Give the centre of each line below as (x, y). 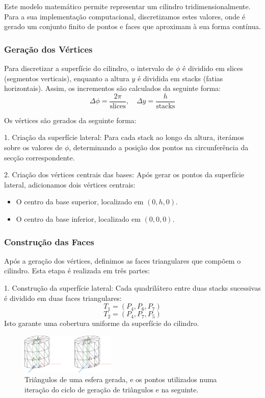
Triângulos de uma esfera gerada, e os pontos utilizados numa (121, 379)
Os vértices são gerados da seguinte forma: (70, 120)
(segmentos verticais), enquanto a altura (67, 78)
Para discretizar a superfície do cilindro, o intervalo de (89, 68)
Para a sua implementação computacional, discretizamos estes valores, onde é (125, 16)
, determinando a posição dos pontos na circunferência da (159, 147)
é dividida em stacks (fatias (180, 78)
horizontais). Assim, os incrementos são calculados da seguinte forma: (112, 88)
